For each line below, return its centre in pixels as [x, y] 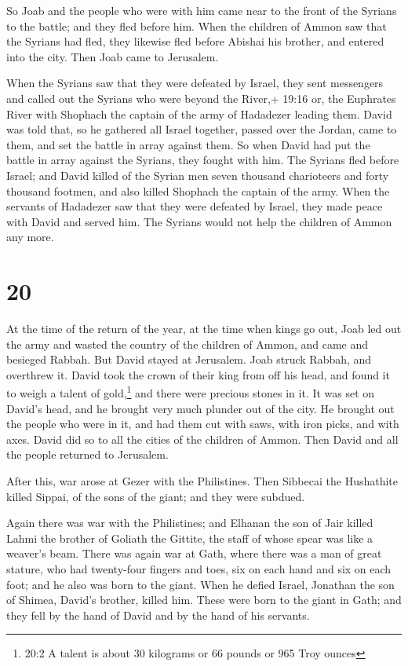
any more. [30, 237]
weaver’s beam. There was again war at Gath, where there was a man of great [194, 553]
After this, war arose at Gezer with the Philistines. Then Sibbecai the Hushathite [202, 481]
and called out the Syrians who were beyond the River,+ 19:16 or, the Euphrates [201, 98]
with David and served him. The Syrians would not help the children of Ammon [199, 221]
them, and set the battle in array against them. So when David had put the [188, 144]
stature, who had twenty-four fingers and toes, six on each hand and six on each [199, 569]
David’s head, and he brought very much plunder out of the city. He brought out [200, 408]
